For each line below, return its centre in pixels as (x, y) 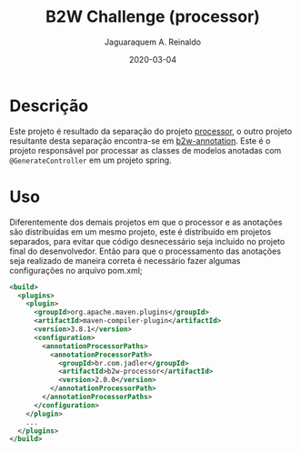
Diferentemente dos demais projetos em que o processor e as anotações (146, 222)
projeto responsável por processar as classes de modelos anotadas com (145, 150)
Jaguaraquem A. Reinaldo (153, 42)
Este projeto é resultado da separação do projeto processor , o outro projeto (151, 131)
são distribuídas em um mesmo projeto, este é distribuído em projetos (140, 231)
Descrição (49, 105)
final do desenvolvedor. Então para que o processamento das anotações (145, 251)
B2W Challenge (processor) (153, 17)
